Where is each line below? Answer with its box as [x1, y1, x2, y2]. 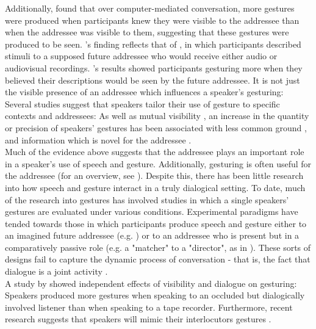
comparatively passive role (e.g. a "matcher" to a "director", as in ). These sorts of [5, 240, 311, 253]
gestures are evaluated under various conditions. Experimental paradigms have [5, 205, 298, 218]
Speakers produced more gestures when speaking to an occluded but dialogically [5, 289, 305, 302]
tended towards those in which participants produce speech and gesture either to [5, 217, 307, 230]
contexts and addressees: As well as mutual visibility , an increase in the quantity [5, 109, 309, 122]
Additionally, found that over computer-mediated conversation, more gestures [5, 2, 295, 14]
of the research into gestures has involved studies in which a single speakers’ [5, 193, 289, 206]
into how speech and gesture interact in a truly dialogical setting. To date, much [5, 181, 306, 193]
